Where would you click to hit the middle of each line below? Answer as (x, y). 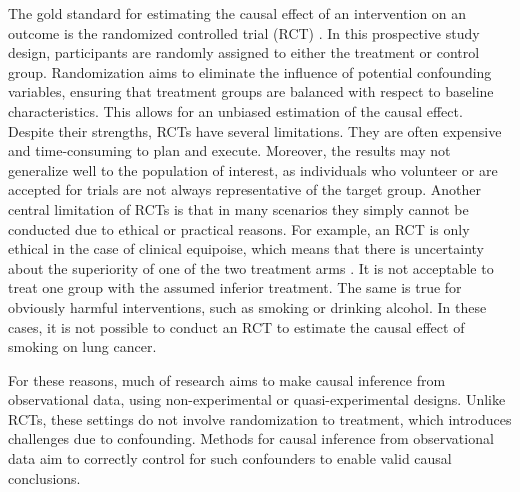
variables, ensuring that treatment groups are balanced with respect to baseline (251, 91)
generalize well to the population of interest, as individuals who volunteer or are (253, 169)
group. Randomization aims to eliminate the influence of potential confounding (250, 71)
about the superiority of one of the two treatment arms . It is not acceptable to (251, 267)
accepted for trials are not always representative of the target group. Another (245, 189)
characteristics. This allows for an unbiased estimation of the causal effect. (235, 110)
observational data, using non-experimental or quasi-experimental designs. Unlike (257, 399)
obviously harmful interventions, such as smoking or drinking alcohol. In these (247, 306)
